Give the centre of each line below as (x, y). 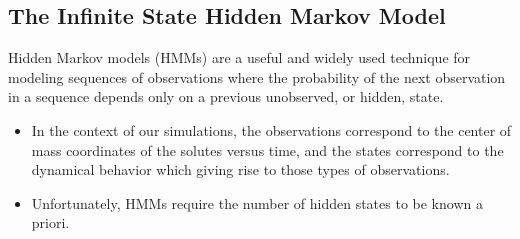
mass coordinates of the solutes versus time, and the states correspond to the (267, 149)
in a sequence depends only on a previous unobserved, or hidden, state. (226, 96)
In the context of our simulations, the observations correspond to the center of (271, 129)
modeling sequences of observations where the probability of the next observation (257, 76)
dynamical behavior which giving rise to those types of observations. (240, 169)
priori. (50, 222)
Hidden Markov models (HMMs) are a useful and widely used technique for (239, 57)
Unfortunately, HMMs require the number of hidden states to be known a (257, 202)
